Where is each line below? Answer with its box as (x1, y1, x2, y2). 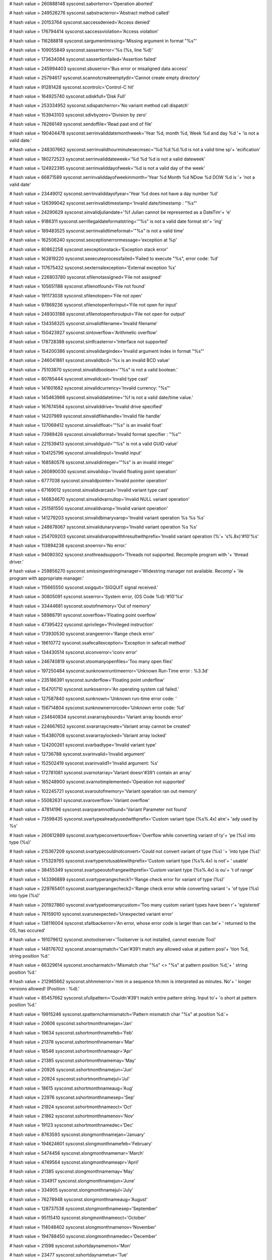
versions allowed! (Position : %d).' (9, 985, 80, 991)
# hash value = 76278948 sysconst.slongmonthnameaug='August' (9, 1196, 148, 1202)
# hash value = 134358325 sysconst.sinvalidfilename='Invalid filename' (9, 320, 158, 326)
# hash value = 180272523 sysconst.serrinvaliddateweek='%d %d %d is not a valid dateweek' (9, 156, 206, 162)
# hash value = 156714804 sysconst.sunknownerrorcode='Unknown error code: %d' (9, 705, 185, 711)
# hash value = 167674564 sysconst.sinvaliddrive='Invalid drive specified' (9, 404, 163, 410)
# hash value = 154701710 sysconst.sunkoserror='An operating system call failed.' (9, 686, 179, 692)
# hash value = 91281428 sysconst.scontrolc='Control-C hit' (9, 84, 134, 90)
